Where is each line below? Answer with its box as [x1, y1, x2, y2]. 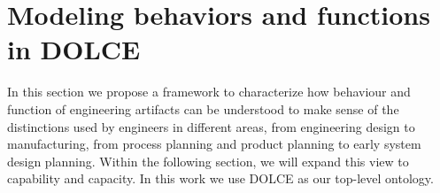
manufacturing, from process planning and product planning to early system [7, 135, 421, 153]
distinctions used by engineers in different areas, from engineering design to [7, 117, 415, 135]
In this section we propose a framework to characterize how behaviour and [7, 82, 411, 101]
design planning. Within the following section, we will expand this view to [7, 151, 409, 170]
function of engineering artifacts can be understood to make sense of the [7, 99, 399, 118]
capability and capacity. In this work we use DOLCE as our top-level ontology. [7, 169, 434, 188]
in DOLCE [7, 31, 141, 67]
